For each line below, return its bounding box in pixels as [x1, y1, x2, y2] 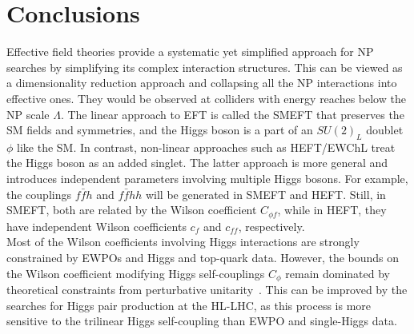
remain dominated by [285, 264, 390, 281]
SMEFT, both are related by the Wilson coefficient [6, 201, 257, 218]
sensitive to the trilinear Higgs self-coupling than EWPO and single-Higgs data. [6, 312, 397, 329]
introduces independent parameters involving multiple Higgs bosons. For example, [6, 170, 408, 187]
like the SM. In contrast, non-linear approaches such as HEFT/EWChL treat [17, 138, 396, 155]
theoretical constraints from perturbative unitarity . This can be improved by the [6, 280, 408, 297]
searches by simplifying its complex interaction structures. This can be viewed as [6, 58, 403, 75]
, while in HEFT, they [277, 201, 387, 218]
